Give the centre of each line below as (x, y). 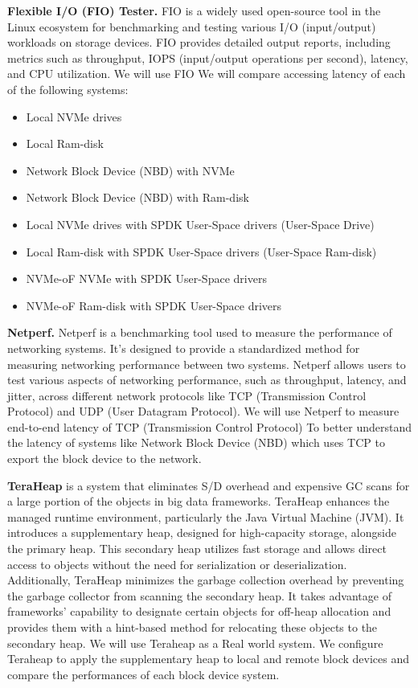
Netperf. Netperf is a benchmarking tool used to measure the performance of (200, 332)
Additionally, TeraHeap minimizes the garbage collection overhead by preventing (206, 580)
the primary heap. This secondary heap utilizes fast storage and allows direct (197, 549)
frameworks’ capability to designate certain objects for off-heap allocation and (199, 611)
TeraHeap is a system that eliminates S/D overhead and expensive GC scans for (209, 485)
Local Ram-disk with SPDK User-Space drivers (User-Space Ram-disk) (201, 251)
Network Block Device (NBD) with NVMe (130, 170)
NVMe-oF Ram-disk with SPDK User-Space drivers (154, 305)
